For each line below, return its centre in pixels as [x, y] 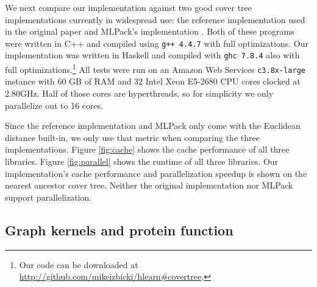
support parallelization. [48, 197]
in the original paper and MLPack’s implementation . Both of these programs [150, 31]
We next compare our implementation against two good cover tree [129, 7]
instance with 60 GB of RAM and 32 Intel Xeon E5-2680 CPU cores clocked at [153, 81]
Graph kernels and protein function [119, 230]
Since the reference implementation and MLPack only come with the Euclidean [153, 126]
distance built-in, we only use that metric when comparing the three [132, 137]
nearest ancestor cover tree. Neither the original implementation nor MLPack [149, 185]
